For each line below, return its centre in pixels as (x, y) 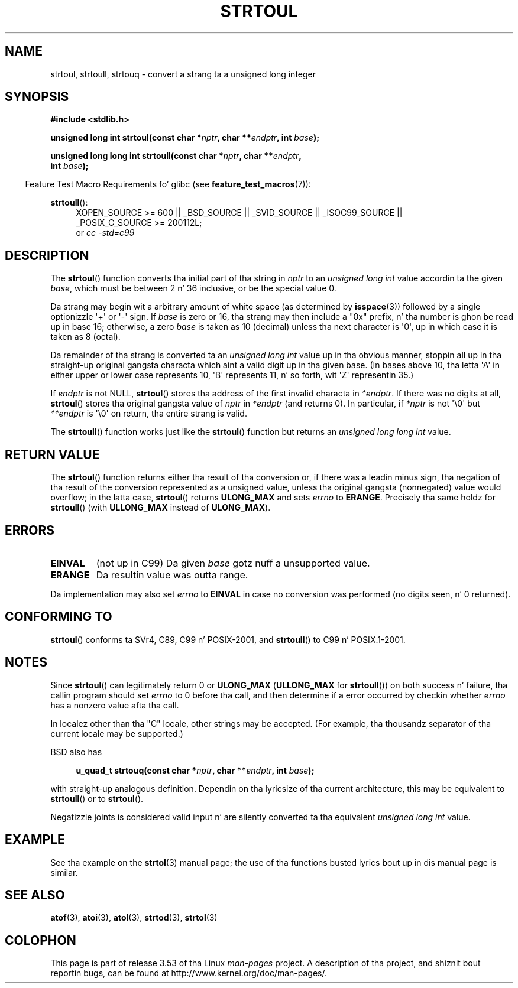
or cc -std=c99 (105, 233)
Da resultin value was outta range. (172, 575)
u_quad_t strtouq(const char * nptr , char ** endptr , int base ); (195, 770)
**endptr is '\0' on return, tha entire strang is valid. (149, 414)
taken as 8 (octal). (85, 337)
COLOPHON (41, 940)
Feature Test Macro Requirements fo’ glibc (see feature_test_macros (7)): (168, 184)
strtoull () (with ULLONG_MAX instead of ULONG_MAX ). (161, 508)
